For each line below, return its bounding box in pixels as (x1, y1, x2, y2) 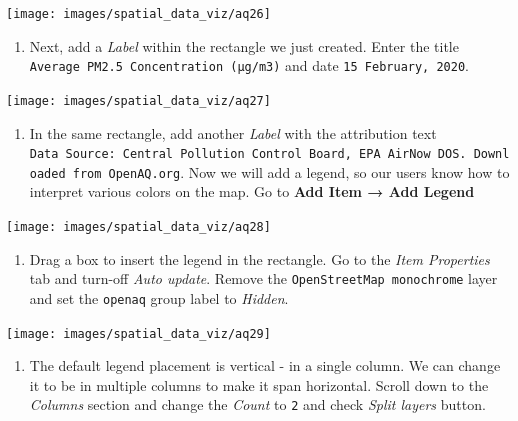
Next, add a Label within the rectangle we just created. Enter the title (29, 35, 459, 56)
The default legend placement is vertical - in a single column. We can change (29, 355, 501, 376)
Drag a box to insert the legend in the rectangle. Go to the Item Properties (29, 248, 490, 269)
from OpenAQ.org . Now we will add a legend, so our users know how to (72, 161, 510, 182)
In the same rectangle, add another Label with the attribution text (29, 122, 437, 143)
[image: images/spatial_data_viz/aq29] (6, 326, 271, 341)
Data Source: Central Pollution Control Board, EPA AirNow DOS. (29, 147, 467, 162)
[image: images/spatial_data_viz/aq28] (6, 220, 271, 235)
